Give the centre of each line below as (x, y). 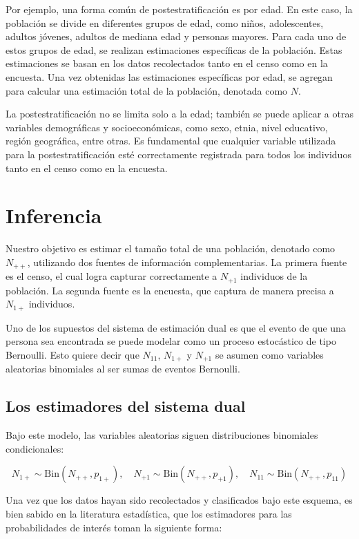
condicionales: (35, 448)
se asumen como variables (269, 354)
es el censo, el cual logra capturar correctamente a (111, 276)
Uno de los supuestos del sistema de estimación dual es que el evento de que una (176, 327)
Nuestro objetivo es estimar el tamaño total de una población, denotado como (171, 248)
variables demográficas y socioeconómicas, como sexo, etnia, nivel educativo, (167, 127)
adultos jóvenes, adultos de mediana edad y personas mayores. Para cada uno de (176, 36)
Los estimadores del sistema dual (126, 406)
